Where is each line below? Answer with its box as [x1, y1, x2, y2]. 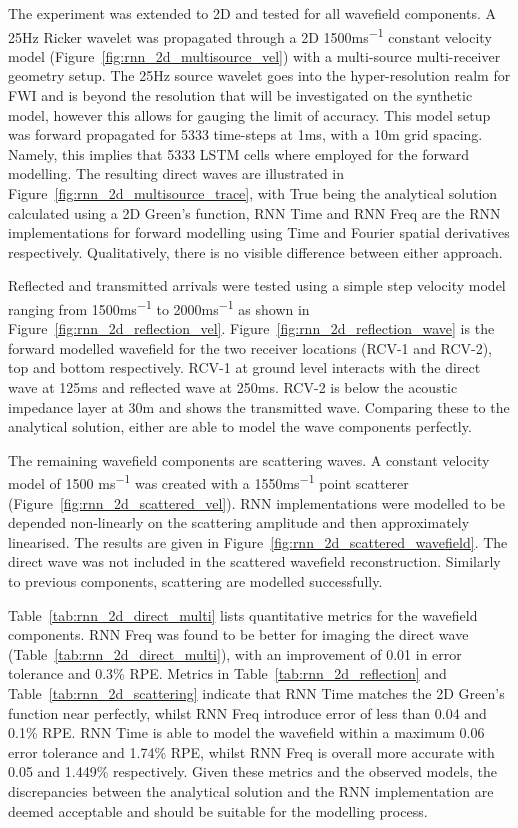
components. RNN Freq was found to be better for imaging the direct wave [8, 624, 469, 645]
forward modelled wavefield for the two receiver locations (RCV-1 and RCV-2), [8, 337, 493, 358]
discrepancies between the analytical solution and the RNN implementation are [8, 780, 494, 801]
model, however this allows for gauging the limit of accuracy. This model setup [8, 104, 491, 125]
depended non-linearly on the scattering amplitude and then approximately [8, 512, 470, 533]
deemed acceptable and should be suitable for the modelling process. [8, 800, 428, 821]
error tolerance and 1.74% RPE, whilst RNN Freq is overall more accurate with [8, 741, 495, 762]
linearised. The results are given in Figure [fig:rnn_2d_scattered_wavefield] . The [8, 531, 508, 552]
